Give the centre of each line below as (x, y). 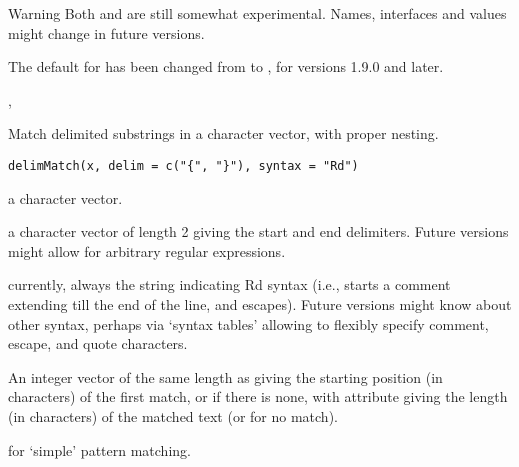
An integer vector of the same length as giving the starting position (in (225, 376)
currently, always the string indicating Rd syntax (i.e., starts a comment (229, 284)
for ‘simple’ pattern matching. (99, 449)
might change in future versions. (106, 32)
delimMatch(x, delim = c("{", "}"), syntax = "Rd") (183, 165)
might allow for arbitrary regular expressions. (147, 250)
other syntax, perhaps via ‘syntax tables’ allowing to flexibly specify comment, (248, 323)
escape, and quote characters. (98, 343)
